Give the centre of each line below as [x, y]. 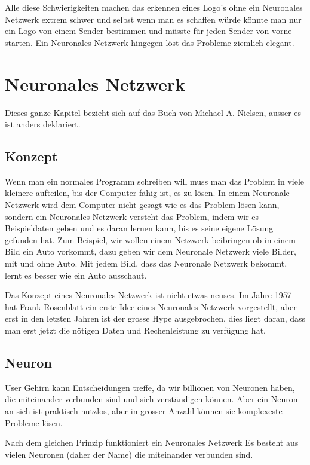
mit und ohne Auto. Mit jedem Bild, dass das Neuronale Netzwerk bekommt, [146, 263]
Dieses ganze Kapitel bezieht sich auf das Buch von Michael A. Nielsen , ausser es [153, 112]
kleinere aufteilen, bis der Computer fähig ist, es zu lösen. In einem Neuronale [147, 193]
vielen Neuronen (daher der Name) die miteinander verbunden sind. [129, 454]
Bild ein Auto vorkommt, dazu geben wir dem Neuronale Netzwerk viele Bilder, [151, 251]
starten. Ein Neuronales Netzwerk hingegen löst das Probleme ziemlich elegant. [150, 42]
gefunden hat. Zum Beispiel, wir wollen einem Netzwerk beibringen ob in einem [150, 239]
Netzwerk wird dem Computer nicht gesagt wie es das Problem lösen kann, [142, 205]
